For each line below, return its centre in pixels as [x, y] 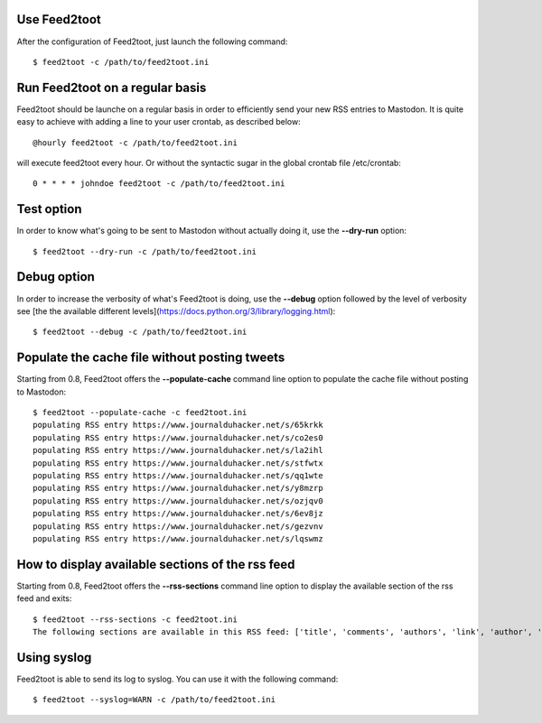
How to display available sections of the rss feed [156, 564]
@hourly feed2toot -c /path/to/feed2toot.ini [135, 143]
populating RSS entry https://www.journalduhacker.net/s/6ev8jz [178, 514]
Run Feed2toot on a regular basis [112, 87]
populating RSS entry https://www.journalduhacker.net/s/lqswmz [178, 538]
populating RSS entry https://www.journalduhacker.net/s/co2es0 [178, 437]
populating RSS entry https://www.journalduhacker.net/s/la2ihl [178, 450]
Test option [49, 209]
